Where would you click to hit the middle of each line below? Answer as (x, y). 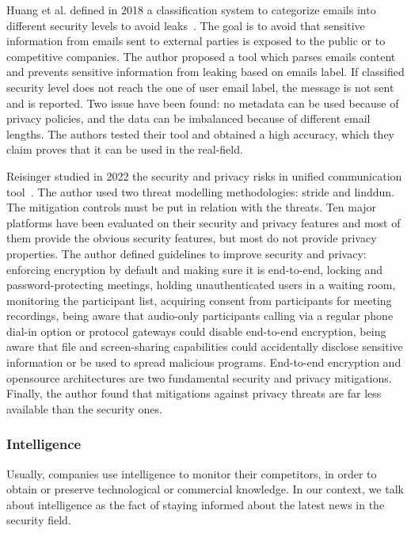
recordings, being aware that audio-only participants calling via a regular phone (200, 316)
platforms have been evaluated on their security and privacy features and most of (204, 222)
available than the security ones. (84, 408)
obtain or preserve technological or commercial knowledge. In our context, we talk (205, 489)
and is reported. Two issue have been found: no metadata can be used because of (203, 103)
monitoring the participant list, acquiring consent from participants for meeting (199, 300)
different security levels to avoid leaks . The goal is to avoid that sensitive (186, 25)
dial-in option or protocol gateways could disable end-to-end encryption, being (196, 331)
